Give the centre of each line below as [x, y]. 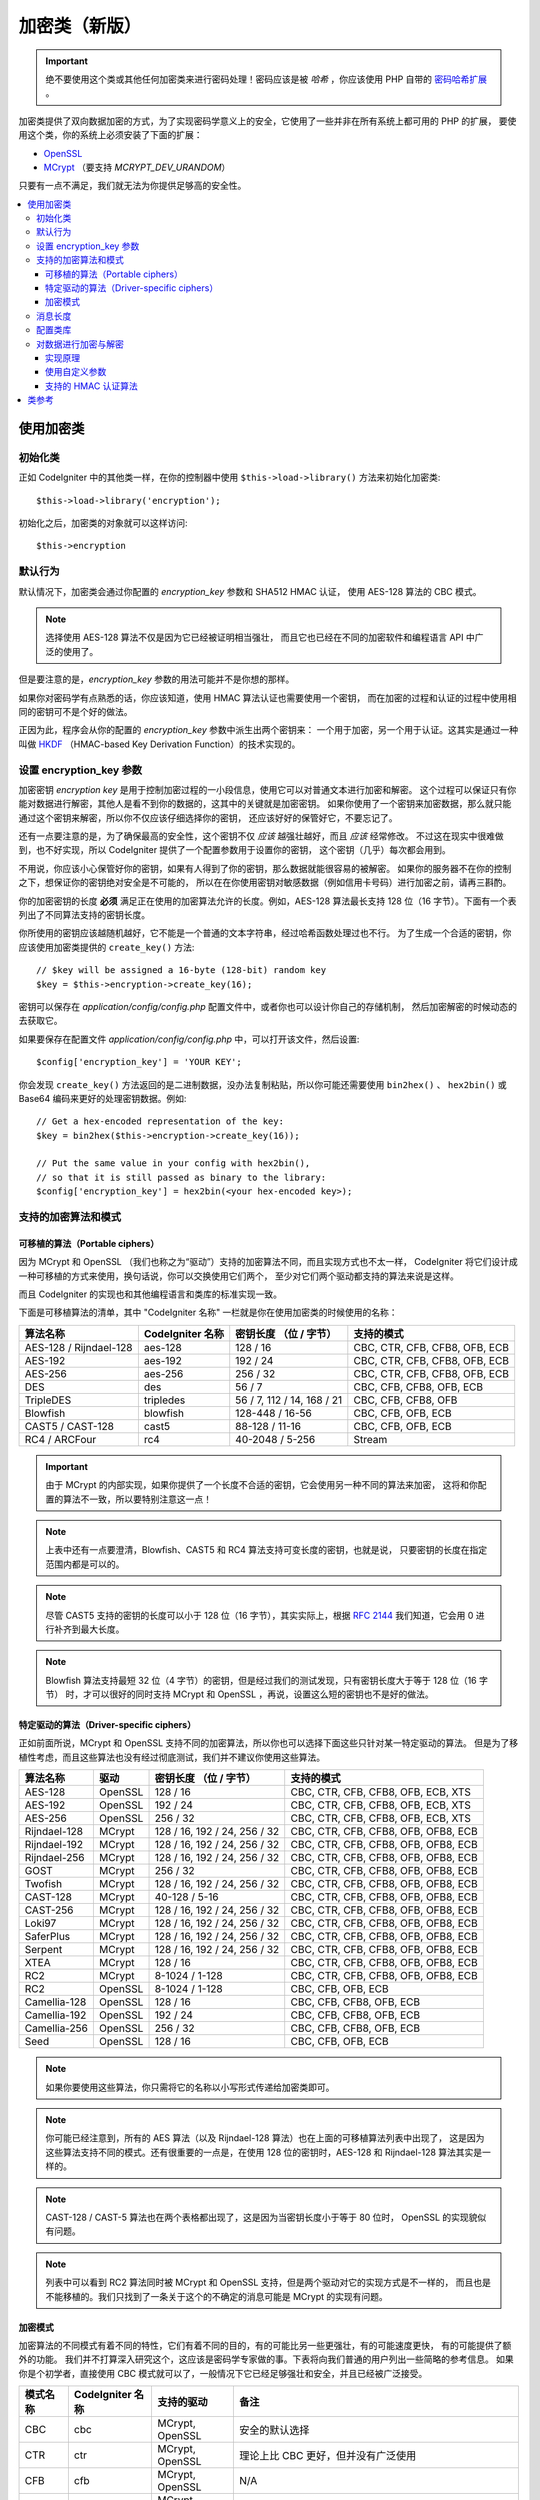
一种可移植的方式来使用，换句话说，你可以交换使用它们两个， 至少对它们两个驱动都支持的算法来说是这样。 [238, 1276]
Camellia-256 [56, 2028]
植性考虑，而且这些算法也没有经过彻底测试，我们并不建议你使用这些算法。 [171, 1757]
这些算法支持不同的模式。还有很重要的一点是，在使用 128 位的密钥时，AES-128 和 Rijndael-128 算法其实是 [264, 2152]
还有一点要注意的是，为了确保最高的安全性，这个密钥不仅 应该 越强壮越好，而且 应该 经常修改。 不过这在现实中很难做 [261, 836]
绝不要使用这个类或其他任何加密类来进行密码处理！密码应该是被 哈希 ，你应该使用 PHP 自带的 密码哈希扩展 [266, 79]
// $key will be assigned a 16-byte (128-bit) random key [181, 970]
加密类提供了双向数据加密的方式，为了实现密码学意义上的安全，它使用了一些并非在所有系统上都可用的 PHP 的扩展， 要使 [267, 121]
